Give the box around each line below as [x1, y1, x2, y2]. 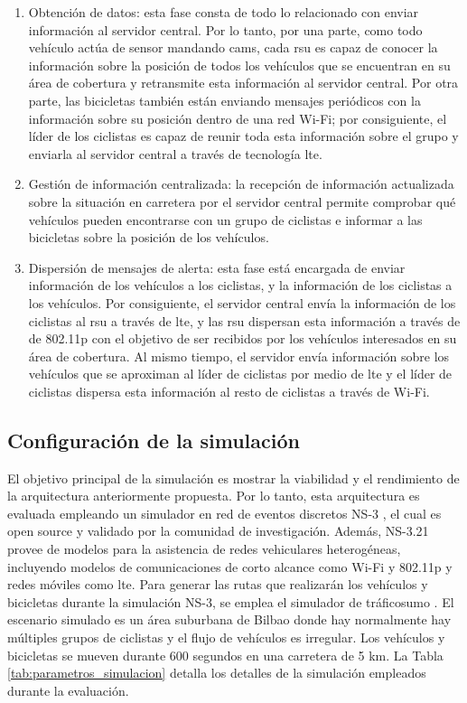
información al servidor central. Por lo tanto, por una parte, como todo [28, 20, 423, 39]
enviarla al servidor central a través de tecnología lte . [28, 144, 322, 163]
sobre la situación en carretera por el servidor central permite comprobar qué [28, 192, 456, 211]
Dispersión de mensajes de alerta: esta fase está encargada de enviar [28, 258, 406, 277]
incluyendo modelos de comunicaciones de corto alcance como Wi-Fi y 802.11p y [7, 557, 453, 576]
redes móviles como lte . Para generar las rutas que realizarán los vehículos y [7, 575, 428, 594]
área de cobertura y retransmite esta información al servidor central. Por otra [28, 73, 459, 92]
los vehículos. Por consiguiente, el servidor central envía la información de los [28, 293, 456, 312]
